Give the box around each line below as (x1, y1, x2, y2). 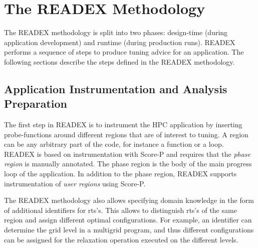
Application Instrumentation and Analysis (4, 81, 227, 96)
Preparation (4, 96, 67, 111)
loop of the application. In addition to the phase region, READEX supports (4, 168, 237, 179)
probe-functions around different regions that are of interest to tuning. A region (4, 129, 248, 139)
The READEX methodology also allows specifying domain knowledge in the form (4, 195, 254, 205)
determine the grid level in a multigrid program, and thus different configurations (4, 224, 254, 235)
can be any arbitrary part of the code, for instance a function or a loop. (4, 139, 224, 149)
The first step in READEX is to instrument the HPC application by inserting (4, 119, 242, 130)
